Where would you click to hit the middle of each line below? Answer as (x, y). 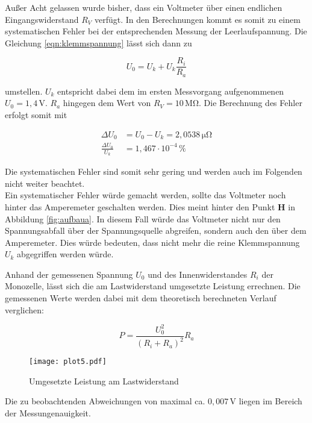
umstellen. (24, 91)
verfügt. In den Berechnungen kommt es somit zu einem (198, 19)
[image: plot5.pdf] (68, 362)
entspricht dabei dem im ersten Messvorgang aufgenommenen (171, 91)
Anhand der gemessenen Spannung (69, 274)
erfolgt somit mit (36, 115)
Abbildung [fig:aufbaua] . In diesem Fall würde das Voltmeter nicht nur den (143, 218)
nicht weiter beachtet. (45, 183)
